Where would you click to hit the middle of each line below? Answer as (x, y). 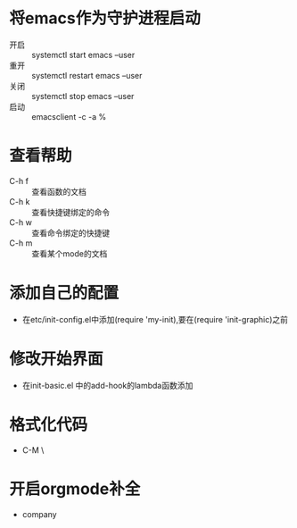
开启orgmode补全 (75, 489)
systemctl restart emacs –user (87, 75)
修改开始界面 (57, 359)
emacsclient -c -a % (69, 116)
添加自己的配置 (64, 293)
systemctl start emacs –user (83, 54)
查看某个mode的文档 (70, 253)
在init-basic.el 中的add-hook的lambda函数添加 (107, 385)
